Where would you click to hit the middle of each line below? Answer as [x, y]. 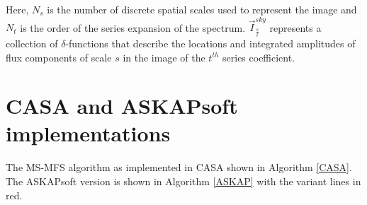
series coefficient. [259, 57]
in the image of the [164, 57]
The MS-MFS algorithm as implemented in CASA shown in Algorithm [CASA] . [179, 167]
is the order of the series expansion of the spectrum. [133, 27]
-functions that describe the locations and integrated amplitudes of [210, 43]
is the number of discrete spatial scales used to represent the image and [202, 9]
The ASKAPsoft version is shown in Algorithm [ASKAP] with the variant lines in [183, 181]
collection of [32, 43]
